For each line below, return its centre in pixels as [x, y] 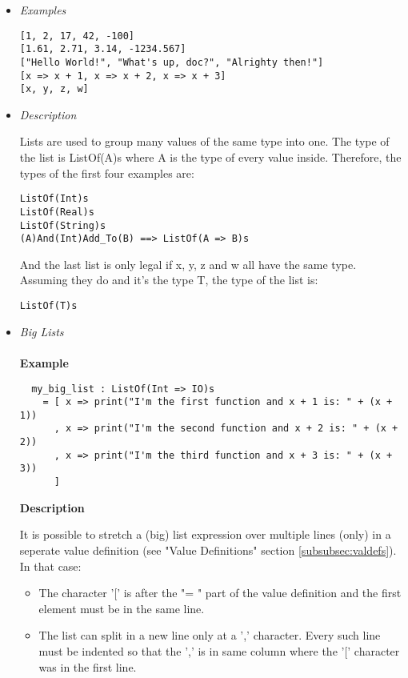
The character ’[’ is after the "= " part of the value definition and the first [220, 593]
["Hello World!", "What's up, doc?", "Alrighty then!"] [172, 62]
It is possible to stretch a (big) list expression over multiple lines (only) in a [205, 534]
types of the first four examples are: [107, 173]
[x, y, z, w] [54, 89]
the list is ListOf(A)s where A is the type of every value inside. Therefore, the [210, 157]
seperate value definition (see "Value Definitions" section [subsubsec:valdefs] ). [208, 550]
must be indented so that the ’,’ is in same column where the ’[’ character [219, 650]
